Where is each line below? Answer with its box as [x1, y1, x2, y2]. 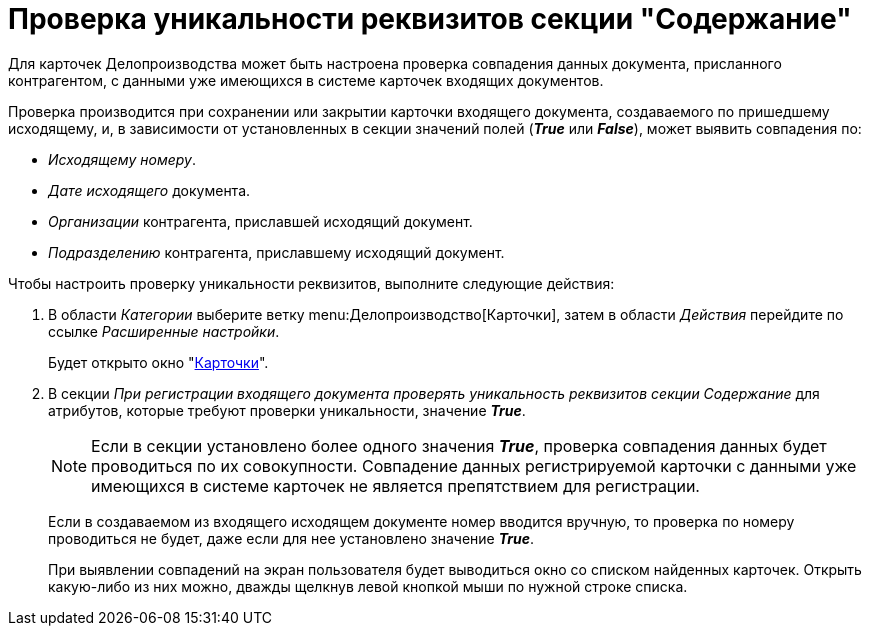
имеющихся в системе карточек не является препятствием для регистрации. [91, 475, 700, 496]
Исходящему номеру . [48, 150, 196, 168]
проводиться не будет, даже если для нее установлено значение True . [48, 529, 534, 547]
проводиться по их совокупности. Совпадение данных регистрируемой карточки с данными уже [91, 455, 857, 476]
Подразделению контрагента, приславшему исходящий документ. [48, 243, 505, 261]
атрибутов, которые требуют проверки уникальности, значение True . [48, 401, 526, 419]
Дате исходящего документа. [48, 181, 251, 199]
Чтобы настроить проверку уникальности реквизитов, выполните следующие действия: [8, 274, 615, 292]
